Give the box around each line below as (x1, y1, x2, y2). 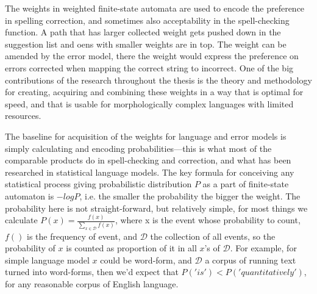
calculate (5, 213, 38, 226)
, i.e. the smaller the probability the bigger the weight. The (79, 189, 301, 202)
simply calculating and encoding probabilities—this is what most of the (5, 142, 272, 154)
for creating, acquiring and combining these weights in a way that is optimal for (5, 85, 304, 98)
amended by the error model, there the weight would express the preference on (5, 49, 299, 62)
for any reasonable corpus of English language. (5, 278, 179, 290)
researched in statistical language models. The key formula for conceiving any (5, 165, 294, 178)
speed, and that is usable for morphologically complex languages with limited (5, 97, 294, 110)
